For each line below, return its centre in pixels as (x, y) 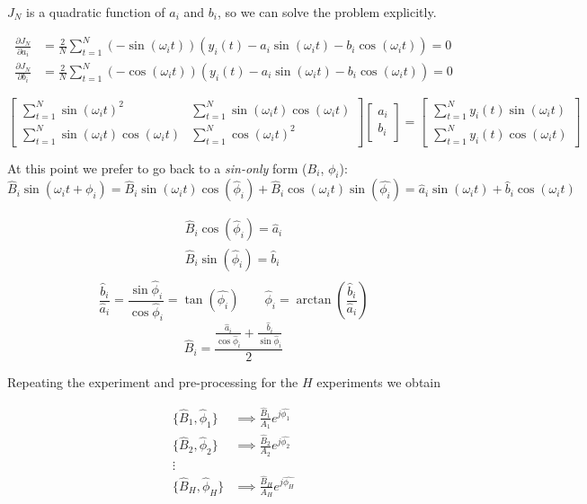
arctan (314, 300)
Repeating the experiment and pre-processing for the (153, 381)
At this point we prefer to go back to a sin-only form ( (157, 168)
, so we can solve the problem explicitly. (327, 12)
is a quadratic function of (96, 12)
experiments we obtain (379, 381)
